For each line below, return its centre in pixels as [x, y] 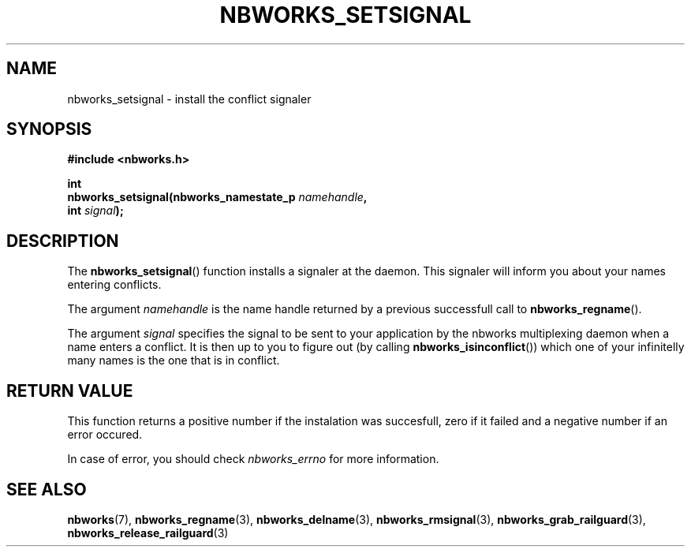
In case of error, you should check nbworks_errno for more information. [253, 459]
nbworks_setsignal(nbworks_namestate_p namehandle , [217, 197]
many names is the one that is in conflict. [174, 361]
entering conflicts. [114, 285]
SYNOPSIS [49, 129]
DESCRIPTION [63, 241]
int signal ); [95, 211]
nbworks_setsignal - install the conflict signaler [189, 99]
